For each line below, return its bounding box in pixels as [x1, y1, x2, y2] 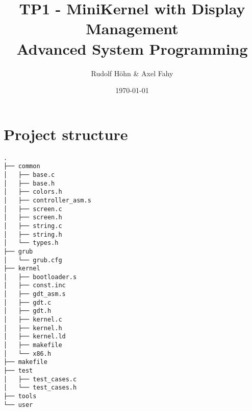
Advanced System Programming [16, 38, 248, 59]
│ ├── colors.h [4, 188, 62, 196]
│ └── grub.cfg [4, 256, 62, 264]
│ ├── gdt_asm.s [4, 290, 66, 298]
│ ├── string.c [4, 222, 62, 230]
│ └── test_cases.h [4, 384, 77, 392]
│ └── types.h [4, 239, 59, 247]
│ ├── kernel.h [4, 324, 62, 332]
